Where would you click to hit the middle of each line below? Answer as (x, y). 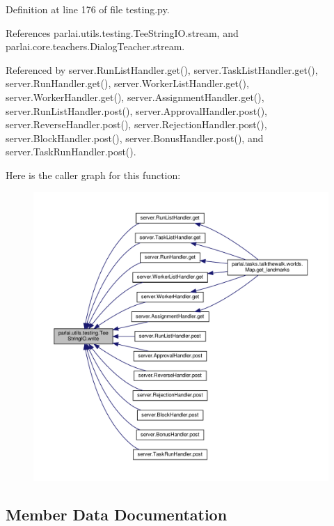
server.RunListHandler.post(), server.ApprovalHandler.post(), (136, 110)
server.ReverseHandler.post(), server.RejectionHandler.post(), (136, 124)
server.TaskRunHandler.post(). (71, 152)
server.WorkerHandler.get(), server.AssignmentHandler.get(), (135, 96)
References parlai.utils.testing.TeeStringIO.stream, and (122, 32)
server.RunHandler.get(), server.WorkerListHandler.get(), (127, 83)
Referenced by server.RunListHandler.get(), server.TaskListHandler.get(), (162, 69)
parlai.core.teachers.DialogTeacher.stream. (95, 46)
